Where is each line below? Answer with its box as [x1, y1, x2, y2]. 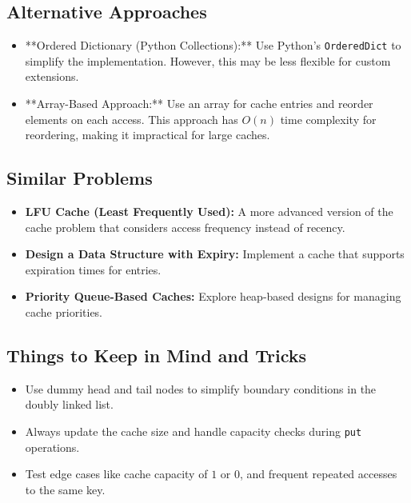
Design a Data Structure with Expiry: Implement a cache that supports [25, 246, 405, 262]
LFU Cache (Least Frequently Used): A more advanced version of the [25, 203, 393, 220]
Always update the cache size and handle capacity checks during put [25, 422, 362, 439]
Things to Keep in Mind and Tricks [6, 342, 307, 367]
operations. [25, 438, 80, 455]
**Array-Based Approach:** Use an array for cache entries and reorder [25, 95, 373, 112]
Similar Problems [6, 166, 153, 190]
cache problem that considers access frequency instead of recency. [25, 218, 345, 235]
